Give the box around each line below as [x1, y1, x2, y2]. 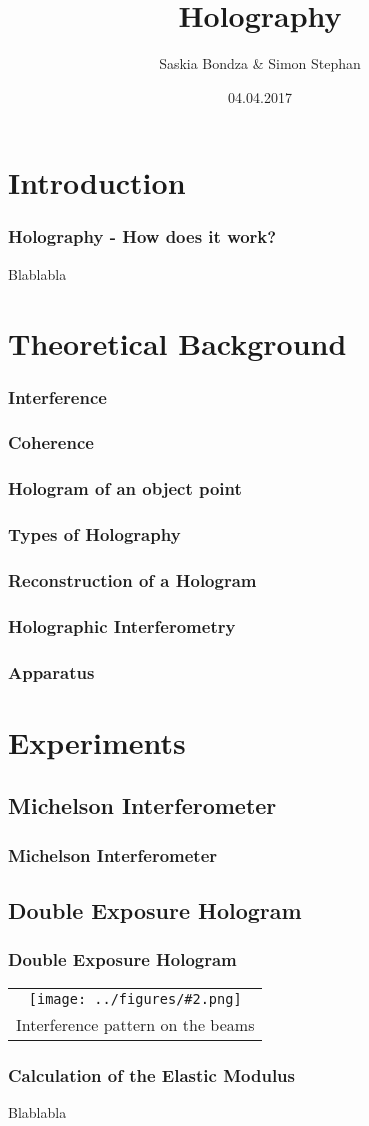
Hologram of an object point [8, 476, 242, 501]
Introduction [8, 162, 186, 203]
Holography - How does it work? [8, 224, 277, 249]
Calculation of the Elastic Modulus [8, 1062, 295, 1087]
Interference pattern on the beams [16, 1012, 255, 1036]
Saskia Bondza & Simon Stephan [159, 53, 361, 74]
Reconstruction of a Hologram [8, 567, 257, 592]
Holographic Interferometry [8, 613, 236, 638]
